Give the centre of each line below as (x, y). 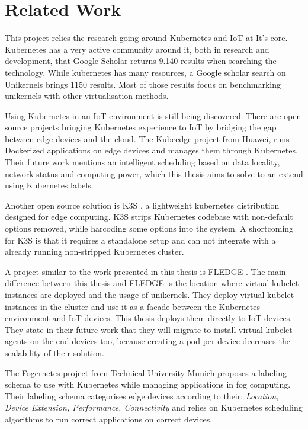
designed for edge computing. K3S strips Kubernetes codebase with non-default (149, 217)
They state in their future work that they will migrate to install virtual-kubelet (149, 329)
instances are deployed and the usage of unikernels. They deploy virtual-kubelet (150, 294)
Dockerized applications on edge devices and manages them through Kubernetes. (151, 150)
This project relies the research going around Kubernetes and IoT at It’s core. (146, 38)
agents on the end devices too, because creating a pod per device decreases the (147, 341)
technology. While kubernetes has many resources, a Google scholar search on (145, 72)
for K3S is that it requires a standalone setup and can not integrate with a (140, 240)
